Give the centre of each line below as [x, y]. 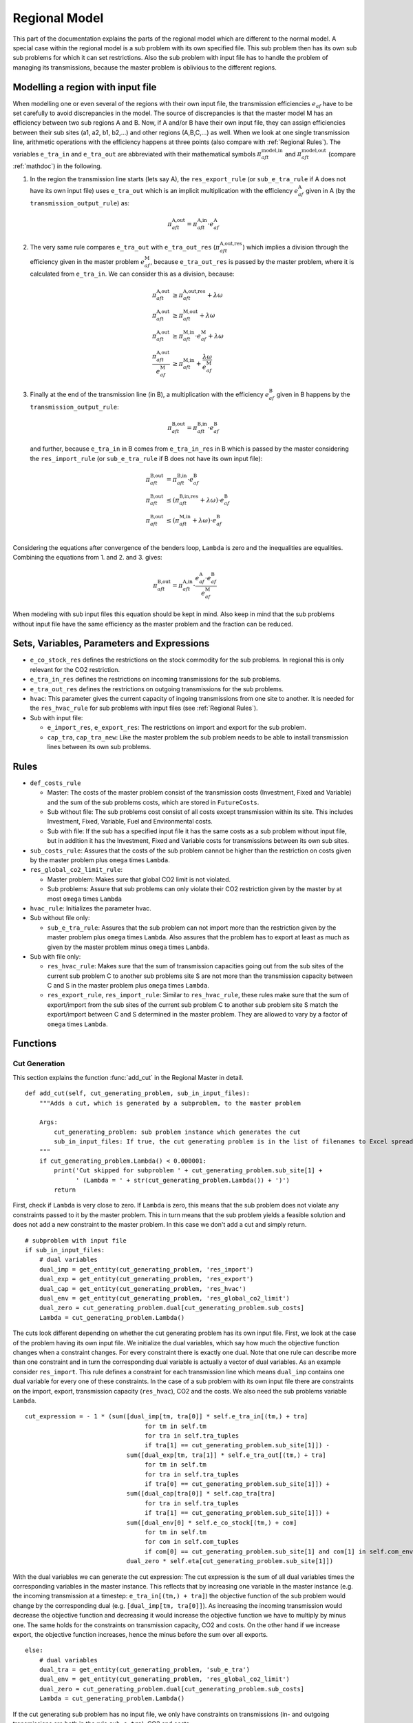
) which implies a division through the [295, 247]
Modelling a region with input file [85, 87]
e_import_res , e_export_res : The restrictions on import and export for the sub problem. [177, 728]
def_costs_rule [56, 783]
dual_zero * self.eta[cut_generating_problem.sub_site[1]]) [230, 1561]
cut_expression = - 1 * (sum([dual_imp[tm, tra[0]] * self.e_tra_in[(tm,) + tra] [167, 1417]
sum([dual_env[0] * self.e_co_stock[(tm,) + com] [212, 1522]
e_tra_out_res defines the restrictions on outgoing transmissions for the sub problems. [157, 689]
